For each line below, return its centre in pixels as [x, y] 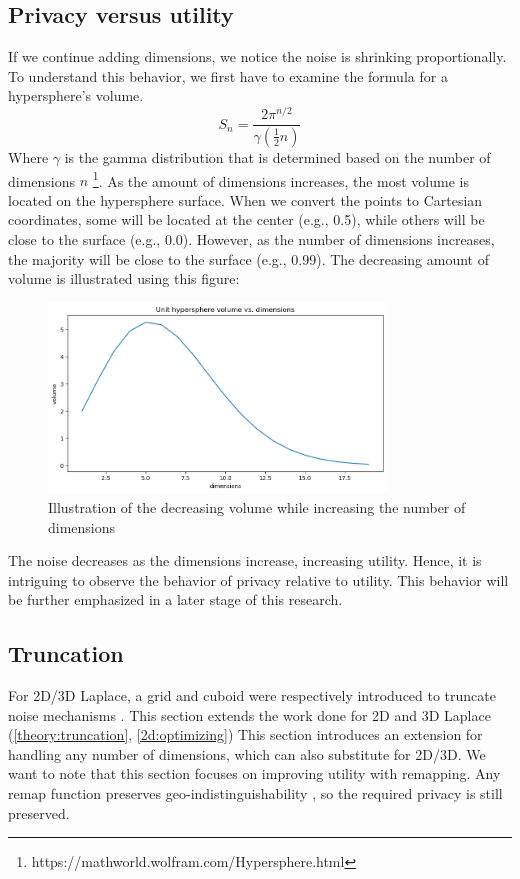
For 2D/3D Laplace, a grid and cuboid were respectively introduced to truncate [252, 695]
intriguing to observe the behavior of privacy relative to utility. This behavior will [258, 579]
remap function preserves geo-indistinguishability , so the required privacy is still [255, 793]
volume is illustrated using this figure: [124, 278]
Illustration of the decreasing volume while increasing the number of [257, 506]
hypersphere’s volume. [76, 95]
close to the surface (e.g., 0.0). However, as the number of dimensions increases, [251, 239]
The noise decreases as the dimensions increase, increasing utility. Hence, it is [245, 560]
